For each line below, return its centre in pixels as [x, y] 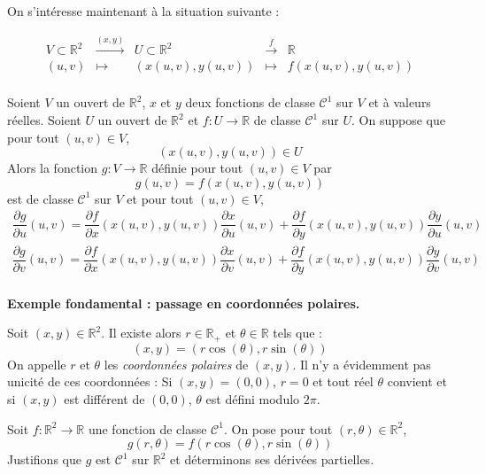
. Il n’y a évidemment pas [362, 364]
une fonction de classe [147, 428]
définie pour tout [197, 168]
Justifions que [44, 459]
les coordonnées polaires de [176, 364]
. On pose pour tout [278, 428]
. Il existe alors [141, 333]
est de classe [40, 198]
